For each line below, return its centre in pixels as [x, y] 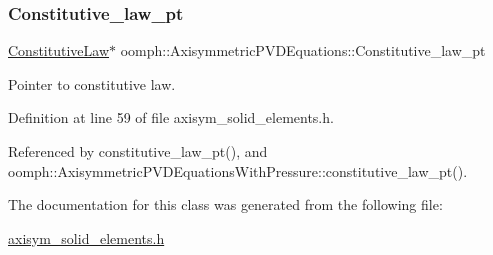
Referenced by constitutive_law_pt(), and [138, 151]
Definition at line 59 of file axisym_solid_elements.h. [171, 117]
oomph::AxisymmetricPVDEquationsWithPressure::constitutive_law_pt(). [238, 170]
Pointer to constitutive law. [92, 83]
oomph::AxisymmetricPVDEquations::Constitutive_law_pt [303, 50]
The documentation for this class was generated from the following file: [225, 204]
